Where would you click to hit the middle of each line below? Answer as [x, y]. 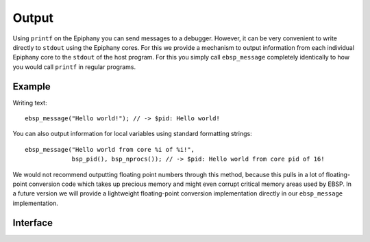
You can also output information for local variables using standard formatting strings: [133, 134]
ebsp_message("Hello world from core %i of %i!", [110, 149]
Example [32, 86]
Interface [33, 223]
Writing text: [30, 103]
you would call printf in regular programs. [74, 67]
